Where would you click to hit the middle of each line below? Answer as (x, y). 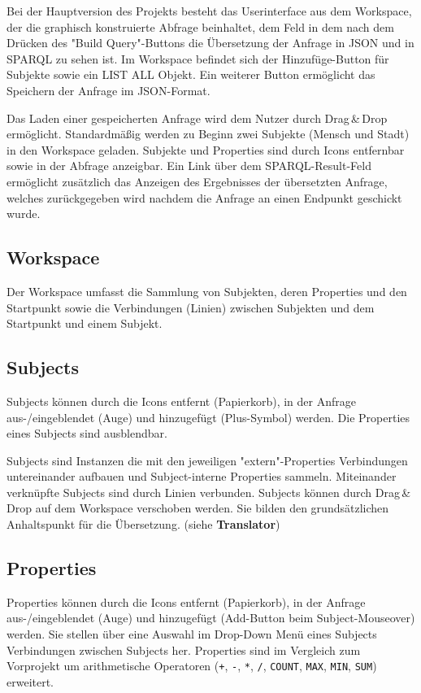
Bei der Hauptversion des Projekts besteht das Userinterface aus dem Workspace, (209, 11)
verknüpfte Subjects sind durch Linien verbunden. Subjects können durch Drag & (209, 492)
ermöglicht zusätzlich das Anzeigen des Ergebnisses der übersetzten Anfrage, (197, 181)
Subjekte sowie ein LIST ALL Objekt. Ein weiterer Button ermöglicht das (191, 74)
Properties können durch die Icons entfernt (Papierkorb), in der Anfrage (186, 601)
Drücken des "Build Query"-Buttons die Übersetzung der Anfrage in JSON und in (210, 43)
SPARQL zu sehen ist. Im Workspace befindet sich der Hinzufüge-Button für (198, 58)
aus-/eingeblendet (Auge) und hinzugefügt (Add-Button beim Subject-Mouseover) (211, 618)
